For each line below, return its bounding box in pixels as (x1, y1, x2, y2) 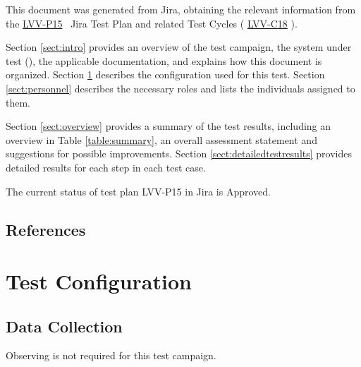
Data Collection (6, 315, 123, 337)
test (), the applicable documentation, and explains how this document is (6, 53, 322, 68)
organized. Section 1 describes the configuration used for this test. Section (6, 67, 325, 82)
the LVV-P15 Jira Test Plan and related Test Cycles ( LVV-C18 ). (6, 16, 298, 30)
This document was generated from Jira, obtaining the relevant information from (6, 2, 356, 16)
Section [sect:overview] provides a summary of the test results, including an (6, 119, 331, 133)
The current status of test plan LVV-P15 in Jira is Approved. (6, 183, 271, 198)
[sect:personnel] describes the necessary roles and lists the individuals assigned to (6, 80, 355, 95)
